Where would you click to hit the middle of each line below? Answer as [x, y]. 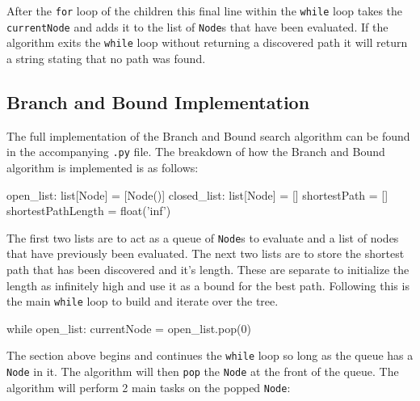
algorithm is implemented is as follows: [103, 168]
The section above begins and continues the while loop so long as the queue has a [210, 355]
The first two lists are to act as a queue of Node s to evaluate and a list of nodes [203, 237]
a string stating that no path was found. [106, 58]
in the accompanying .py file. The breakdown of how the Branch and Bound [196, 152]
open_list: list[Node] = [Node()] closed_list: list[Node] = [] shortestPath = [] [197, 194]
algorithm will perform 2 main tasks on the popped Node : [149, 387]
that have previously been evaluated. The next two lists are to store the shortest [206, 253]
